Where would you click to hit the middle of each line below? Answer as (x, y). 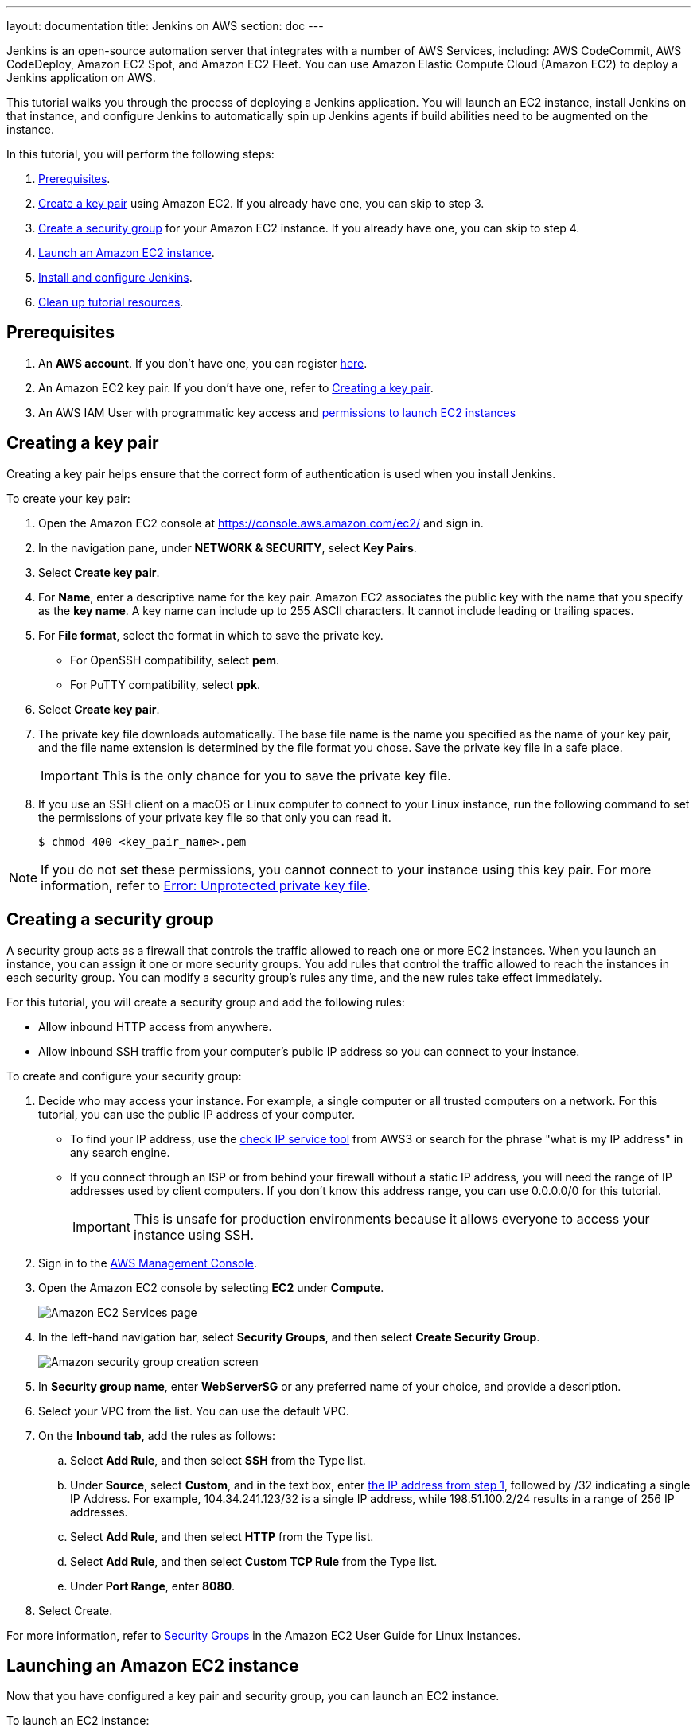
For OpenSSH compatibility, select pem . (175, 660)
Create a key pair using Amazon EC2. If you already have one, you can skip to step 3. (261, 203)
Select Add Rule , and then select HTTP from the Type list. (222, 1536)
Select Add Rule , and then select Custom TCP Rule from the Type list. (254, 1561)
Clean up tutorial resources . (111, 302)
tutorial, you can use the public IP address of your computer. (197, 1114)
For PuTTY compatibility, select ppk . (165, 684)
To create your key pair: (68, 498)
